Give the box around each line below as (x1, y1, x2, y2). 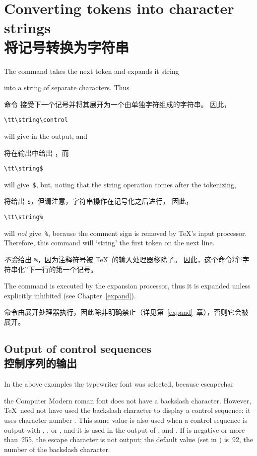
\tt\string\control (4, 116, 68, 124)
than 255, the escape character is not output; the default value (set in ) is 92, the (4, 434, 254, 445)
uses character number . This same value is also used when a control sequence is (4, 415, 248, 425)
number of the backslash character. (4, 444, 110, 454)
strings (4, 17, 51, 38)
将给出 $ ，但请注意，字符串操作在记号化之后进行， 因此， (4, 196, 193, 206)
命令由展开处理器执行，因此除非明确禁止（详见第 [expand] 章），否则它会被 (4, 307, 249, 317)
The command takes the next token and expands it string (4, 65, 179, 76)
